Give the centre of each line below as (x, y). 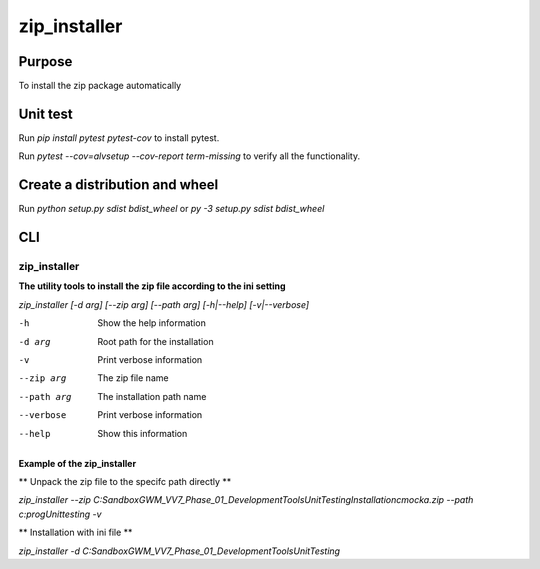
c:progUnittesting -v (60, 514)
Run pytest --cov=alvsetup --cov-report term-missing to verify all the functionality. (189, 156)
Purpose (45, 61)
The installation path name (152, 396)
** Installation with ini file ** (75, 532)
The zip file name (133, 378)
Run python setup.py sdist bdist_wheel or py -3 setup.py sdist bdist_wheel (171, 209)
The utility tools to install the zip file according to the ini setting (152, 286)
